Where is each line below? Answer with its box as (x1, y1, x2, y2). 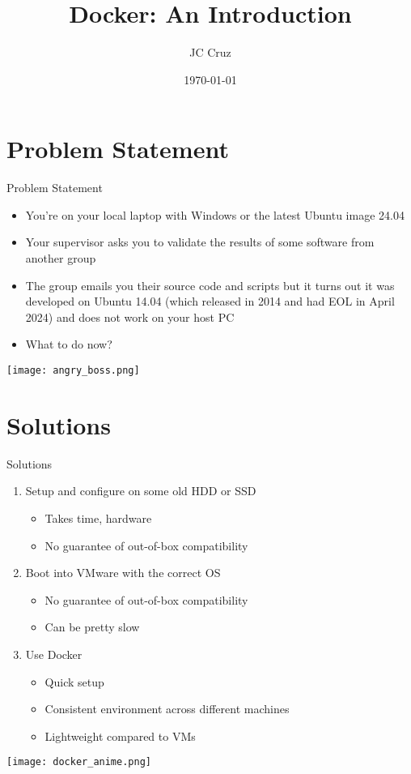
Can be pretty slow (44, 618, 140, 635)
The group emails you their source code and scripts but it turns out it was (25, 276, 395, 293)
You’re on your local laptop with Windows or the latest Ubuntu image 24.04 (25, 206, 405, 223)
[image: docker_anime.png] (6, 756, 151, 768)
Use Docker (25, 645, 83, 662)
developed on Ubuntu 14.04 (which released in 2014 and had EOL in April (25, 293, 395, 310)
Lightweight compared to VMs (44, 727, 196, 744)
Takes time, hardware (44, 509, 152, 526)
